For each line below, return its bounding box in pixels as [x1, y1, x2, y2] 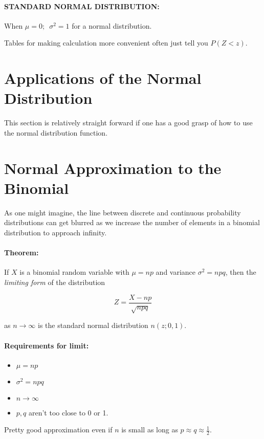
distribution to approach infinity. [4, 227, 107, 237]
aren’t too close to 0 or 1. [28, 407, 108, 418]
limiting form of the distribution [4, 276, 105, 287]
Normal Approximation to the [4, 157, 222, 178]
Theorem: [4, 247, 39, 258]
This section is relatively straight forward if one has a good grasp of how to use [4, 117, 253, 128]
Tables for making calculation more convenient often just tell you [4, 37, 208, 48]
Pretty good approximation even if [4, 424, 113, 435]
